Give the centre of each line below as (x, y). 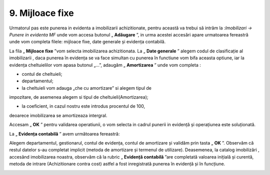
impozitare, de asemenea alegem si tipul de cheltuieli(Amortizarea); (79, 97)
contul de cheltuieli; (42, 74)
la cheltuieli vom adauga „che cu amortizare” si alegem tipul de (87, 88)
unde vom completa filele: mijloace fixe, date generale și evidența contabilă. (87, 42)
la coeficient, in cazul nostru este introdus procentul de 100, (83, 106)
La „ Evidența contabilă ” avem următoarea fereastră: (64, 134)
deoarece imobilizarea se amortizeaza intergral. (58, 115)
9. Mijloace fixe (42, 13)
